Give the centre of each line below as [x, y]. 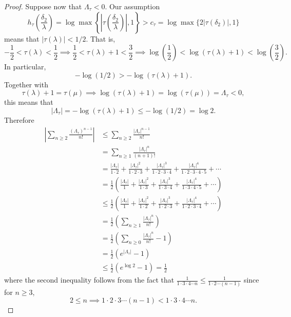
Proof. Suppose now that [43, 6]
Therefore [19, 119]
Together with [26, 84]
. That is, [101, 38]
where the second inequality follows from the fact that [89, 280]
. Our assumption [132, 6]
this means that [29, 102]
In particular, [25, 67]
